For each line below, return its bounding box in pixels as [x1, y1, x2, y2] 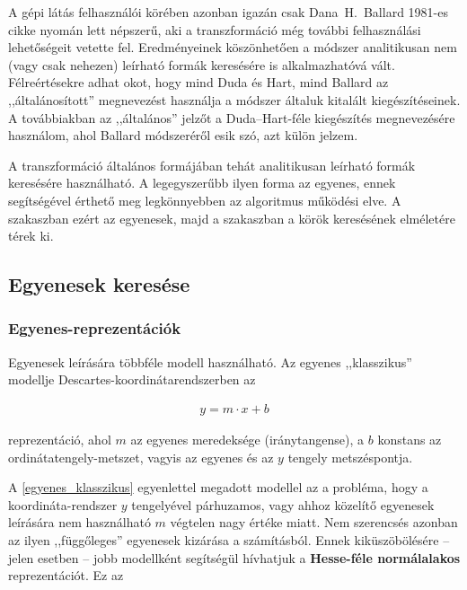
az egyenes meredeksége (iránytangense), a [130, 429, 365, 448]
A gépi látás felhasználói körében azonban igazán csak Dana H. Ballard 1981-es [8, 3, 448, 21]
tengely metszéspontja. [287, 447, 413, 466]
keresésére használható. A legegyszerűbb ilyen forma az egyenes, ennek [8, 173, 396, 192]
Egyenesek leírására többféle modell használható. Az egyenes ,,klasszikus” [8, 352, 412, 371]
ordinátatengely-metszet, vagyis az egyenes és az [8, 447, 274, 466]
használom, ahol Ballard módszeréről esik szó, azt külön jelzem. [8, 126, 358, 145]
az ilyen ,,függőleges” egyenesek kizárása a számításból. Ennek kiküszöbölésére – [8, 530, 450, 549]
